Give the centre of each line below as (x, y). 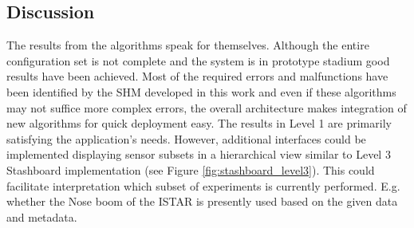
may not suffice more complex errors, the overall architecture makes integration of (207, 107)
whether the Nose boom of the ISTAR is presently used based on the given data (202, 201)
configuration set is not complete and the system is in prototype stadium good (198, 60)
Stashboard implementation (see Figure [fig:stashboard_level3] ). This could (191, 169)
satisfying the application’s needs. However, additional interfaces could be (186, 138)
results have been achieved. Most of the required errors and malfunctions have (197, 76)
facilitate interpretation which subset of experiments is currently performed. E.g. (203, 185)
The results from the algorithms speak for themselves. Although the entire (188, 45)
